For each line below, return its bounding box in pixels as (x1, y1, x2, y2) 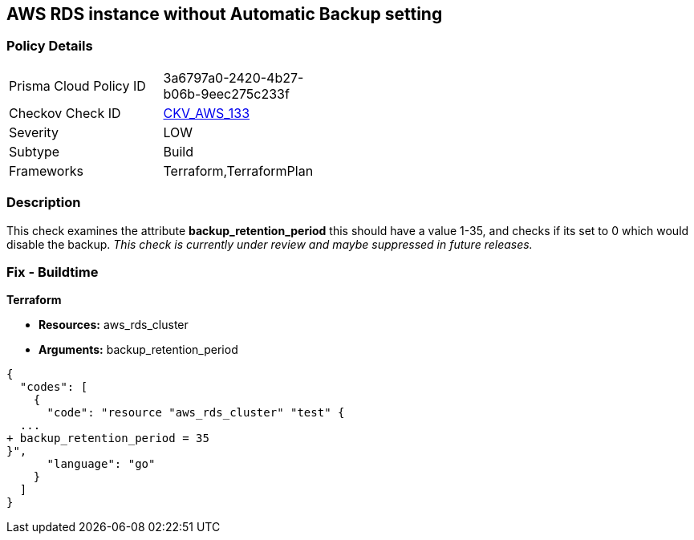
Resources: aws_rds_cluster (39, 318, 189, 332)
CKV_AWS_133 (163, 104, 250, 121)
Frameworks (9, 162, 83, 179)
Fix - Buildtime (6, 263, 99, 280)
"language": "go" (47, 457, 156, 471)
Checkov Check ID (9, 104, 121, 121)
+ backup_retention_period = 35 (6, 432, 209, 445)
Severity (9, 124, 59, 140)
